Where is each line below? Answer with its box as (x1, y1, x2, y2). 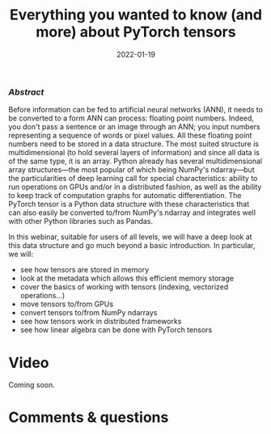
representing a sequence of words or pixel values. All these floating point (8, 131, 252, 141)
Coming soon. (8, 380, 55, 390)
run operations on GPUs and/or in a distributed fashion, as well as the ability (8, 182, 262, 192)
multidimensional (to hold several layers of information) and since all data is (8, 148, 260, 158)
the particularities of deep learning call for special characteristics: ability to (8, 174, 258, 183)
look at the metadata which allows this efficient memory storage (19, 273, 235, 284)
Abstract (8, 86, 44, 98)
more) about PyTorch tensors (36, 23, 236, 41)
